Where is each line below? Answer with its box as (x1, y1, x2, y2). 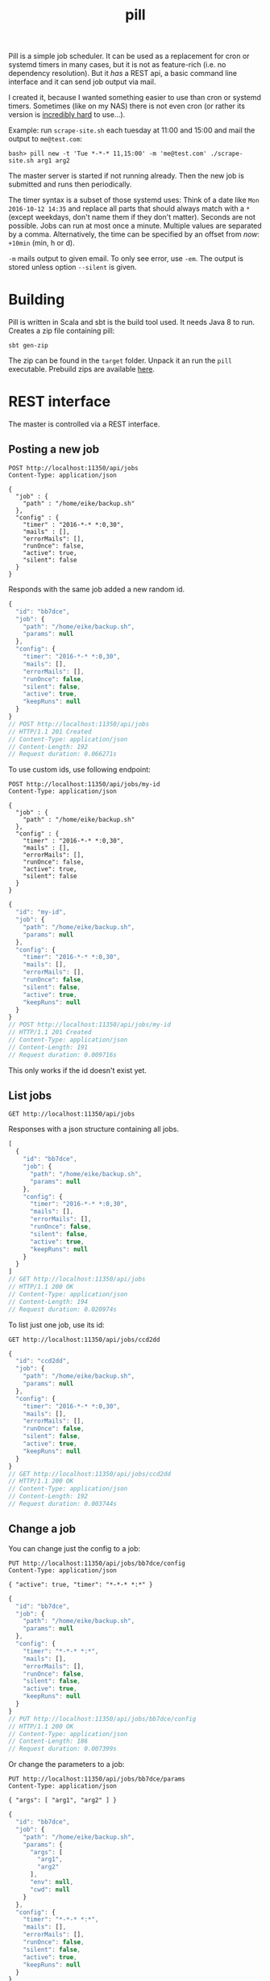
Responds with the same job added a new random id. (8, 584, 185, 594)
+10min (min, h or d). (8, 238, 75, 248)
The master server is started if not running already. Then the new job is (8, 171, 244, 181)
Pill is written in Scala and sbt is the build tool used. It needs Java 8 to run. (8, 318, 255, 327)
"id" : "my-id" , (15, 908, 67, 916)
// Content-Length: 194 (8, 1298, 89, 1306)
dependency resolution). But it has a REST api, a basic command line (8, 69, 238, 78)
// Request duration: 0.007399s (8, 1745, 117, 1753)
